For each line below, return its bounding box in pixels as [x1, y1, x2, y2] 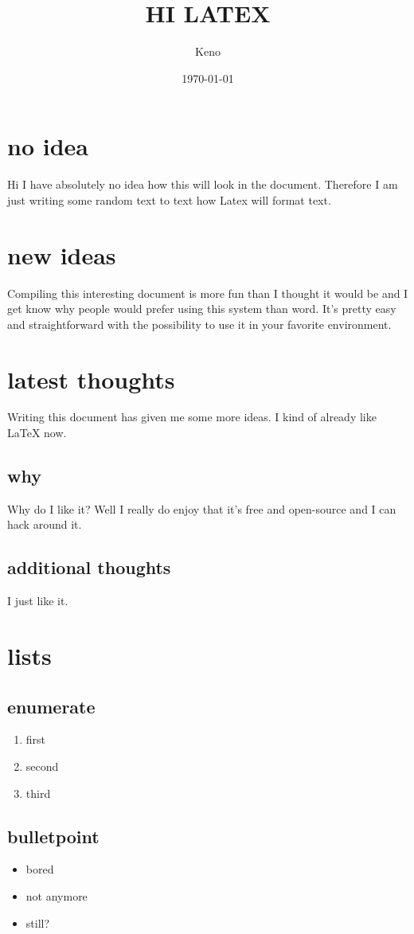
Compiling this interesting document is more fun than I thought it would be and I [7, 284, 408, 301]
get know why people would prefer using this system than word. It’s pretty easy [7, 300, 396, 317]
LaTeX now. [7, 424, 67, 441]
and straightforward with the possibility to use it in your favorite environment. [7, 315, 392, 332]
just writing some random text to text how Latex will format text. [7, 191, 331, 208]
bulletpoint [7, 823, 100, 848]
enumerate [7, 694, 96, 718]
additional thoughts [7, 555, 171, 580]
